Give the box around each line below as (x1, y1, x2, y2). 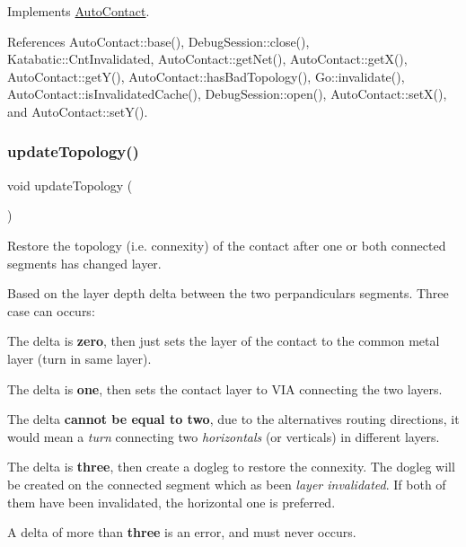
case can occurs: (7, 301, 95, 320)
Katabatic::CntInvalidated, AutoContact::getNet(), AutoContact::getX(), (7, 49, 408, 68)
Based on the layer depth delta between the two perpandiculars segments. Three (7, 284, 449, 303)
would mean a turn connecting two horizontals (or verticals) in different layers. (7, 427, 440, 446)
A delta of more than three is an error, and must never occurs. (7, 523, 356, 542)
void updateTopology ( (7, 175, 133, 194)
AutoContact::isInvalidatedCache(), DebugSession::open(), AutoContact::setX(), (7, 84, 447, 103)
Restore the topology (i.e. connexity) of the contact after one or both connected (7, 235, 446, 254)
